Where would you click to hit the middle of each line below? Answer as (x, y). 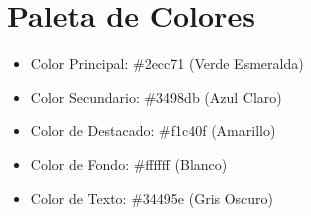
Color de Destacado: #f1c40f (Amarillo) (153, 130)
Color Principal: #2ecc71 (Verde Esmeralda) (167, 63)
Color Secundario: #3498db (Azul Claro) (156, 96)
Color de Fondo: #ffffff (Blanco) (129, 163)
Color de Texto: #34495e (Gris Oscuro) (152, 197)
